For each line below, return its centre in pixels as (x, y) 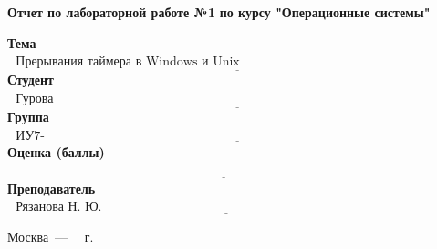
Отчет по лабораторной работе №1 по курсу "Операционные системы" (219, 12)
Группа (28, 117)
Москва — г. (51, 236)
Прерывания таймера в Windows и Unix (128, 62)
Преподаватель (52, 188)
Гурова (35, 99)
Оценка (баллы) (56, 152)
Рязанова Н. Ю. (59, 208)
